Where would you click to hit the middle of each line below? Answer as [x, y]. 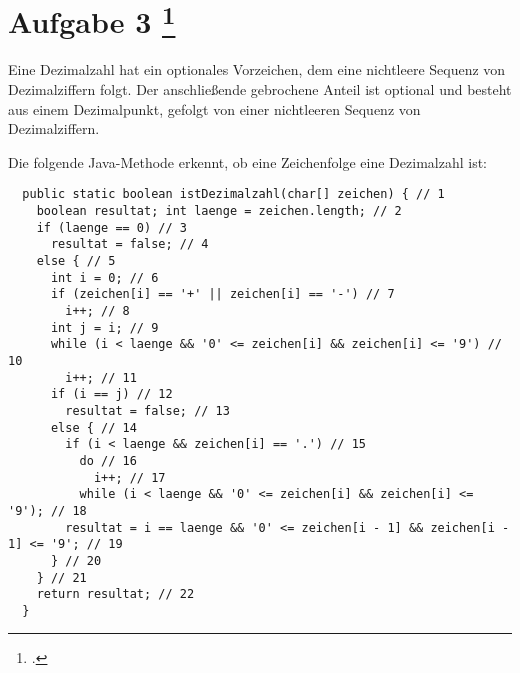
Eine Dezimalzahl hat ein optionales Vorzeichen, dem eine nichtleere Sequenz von [257, 69]
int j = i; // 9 [104, 327]
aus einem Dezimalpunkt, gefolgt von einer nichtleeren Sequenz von [214, 108]
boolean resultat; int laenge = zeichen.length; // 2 [219, 211]
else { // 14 [93, 427]
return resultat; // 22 [115, 594]
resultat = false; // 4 [129, 244]
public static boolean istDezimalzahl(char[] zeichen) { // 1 [233, 194]
